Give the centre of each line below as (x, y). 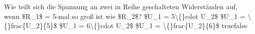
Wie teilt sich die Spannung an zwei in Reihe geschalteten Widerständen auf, (121, 6)
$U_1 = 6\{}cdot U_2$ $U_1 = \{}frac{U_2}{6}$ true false (153, 25)
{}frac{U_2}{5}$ (30, 25)
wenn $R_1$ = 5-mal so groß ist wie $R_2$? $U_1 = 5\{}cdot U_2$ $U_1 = (125, 16)
